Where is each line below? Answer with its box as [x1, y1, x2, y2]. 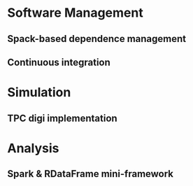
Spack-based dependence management [7, 33, 187, 45]
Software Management [7, 5, 143, 21]
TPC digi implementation [7, 112, 117, 124]
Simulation [7, 85, 71, 101]
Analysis [7, 140, 59, 156]
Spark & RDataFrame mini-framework [7, 168, 173, 180]
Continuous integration [7, 56, 110, 68]
